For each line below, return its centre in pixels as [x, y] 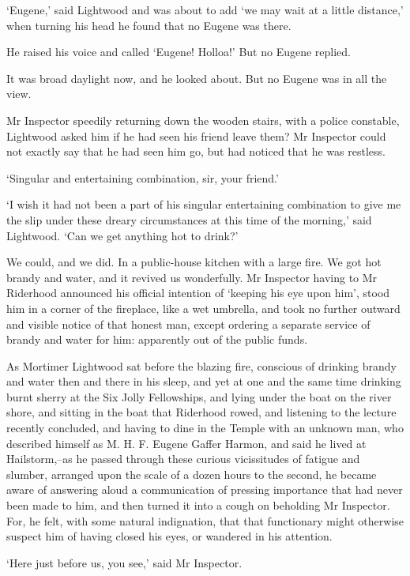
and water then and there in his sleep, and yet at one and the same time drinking [204, 381]
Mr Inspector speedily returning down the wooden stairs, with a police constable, [203, 120]
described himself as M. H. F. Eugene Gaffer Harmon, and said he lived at [186, 443]
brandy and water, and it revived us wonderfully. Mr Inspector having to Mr [192, 277]
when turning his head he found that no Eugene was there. [149, 25]
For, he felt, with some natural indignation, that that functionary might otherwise [205, 520]
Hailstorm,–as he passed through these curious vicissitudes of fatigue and [183, 459]
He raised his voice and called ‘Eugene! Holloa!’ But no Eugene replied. [179, 52]
